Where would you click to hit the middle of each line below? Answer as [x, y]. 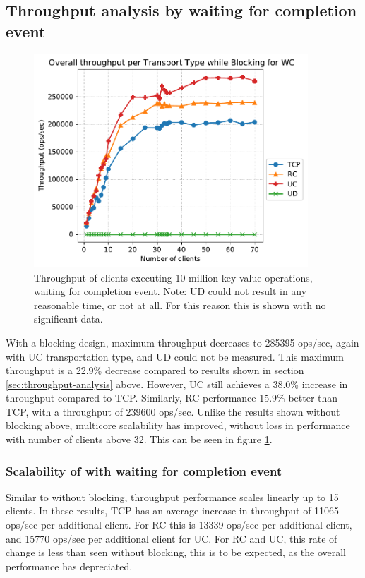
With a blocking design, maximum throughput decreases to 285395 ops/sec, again [182, 342]
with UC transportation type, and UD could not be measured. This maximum [175, 356]
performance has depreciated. [69, 566]
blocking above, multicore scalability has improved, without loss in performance [178, 425]
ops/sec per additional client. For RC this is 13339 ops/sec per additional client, [179, 525]
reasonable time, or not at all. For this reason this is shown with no [180, 305]
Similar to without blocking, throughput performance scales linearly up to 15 [172, 496]
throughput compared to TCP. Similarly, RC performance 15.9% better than [172, 398]
